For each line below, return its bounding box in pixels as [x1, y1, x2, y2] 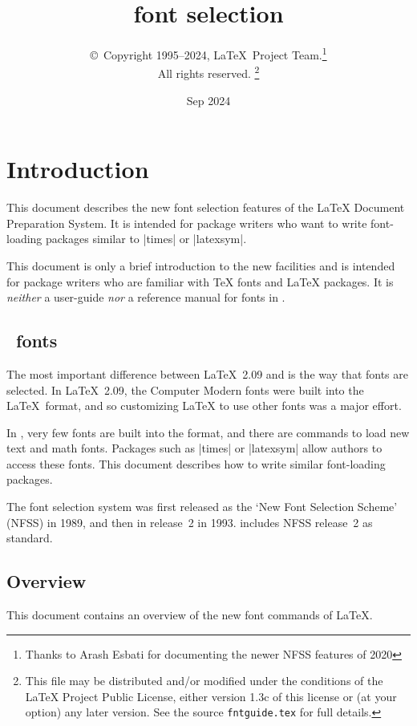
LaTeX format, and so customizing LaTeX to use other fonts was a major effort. [6, 397, 402, 414]
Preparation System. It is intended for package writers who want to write [6, 214, 367, 231]
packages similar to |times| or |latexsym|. [46, 230, 247, 247]
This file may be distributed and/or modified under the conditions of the [25, 672, 383, 689]
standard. [6, 529, 53, 546]
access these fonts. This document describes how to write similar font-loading [6, 455, 386, 472]
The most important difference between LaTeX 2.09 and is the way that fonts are [6, 365, 408, 382]
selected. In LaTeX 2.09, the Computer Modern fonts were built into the [6, 381, 364, 398]
